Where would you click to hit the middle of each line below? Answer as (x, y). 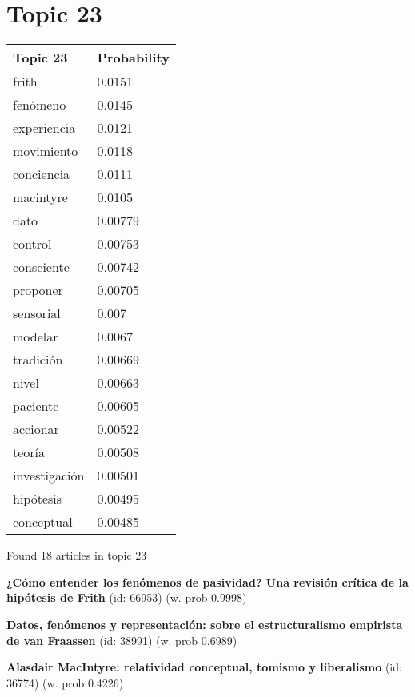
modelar (36, 337)
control (32, 244)
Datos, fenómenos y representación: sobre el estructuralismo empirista (205, 624)
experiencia (44, 128)
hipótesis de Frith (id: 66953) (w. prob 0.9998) (127, 597)
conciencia (42, 174)
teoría (29, 452)
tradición (38, 360)
